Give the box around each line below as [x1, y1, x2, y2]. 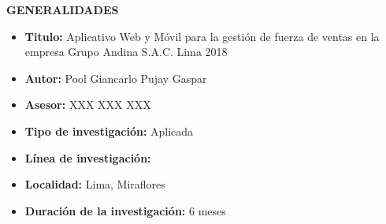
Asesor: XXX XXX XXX [24, 96, 151, 113]
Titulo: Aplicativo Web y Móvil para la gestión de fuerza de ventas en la [24, 28, 380, 44]
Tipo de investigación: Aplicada [24, 122, 194, 139]
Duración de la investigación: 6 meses [24, 202, 226, 218]
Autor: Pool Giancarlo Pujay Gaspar [24, 69, 207, 86]
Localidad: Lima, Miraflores [24, 176, 165, 192]
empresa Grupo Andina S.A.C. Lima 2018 [24, 43, 228, 60]
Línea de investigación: [24, 149, 151, 166]
